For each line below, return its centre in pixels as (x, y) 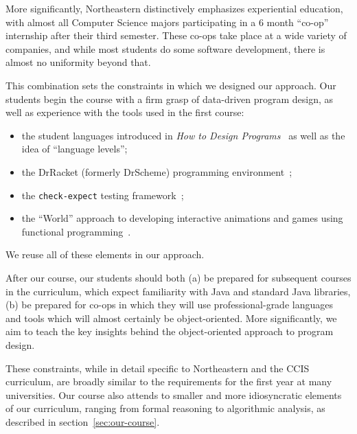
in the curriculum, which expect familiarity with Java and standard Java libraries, (178, 291)
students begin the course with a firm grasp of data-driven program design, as (170, 99)
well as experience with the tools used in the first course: (125, 112)
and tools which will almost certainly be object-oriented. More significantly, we (171, 318)
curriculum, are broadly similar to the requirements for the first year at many (169, 381)
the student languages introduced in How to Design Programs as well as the (183, 135)
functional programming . (76, 231)
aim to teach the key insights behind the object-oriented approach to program (170, 331)
